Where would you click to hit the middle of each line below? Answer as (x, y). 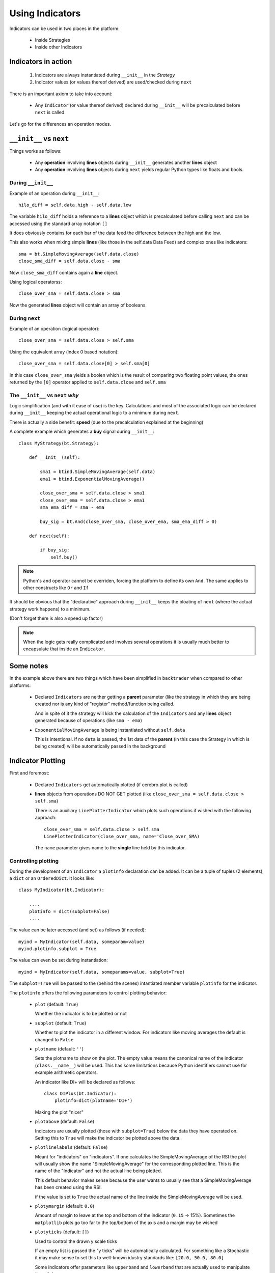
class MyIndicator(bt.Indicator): (61, 890)
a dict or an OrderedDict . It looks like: (52, 878)
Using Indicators (45, 13)
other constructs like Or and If (56, 588)
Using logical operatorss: (36, 282)
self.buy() (64, 557)
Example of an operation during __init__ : (54, 193)
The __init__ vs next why (44, 395)
